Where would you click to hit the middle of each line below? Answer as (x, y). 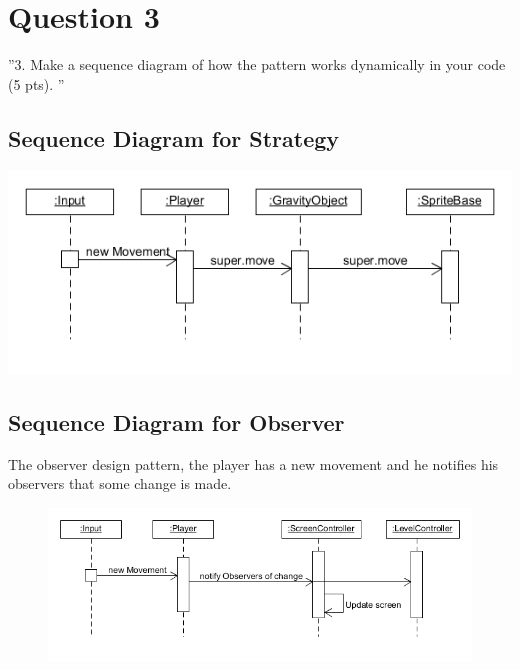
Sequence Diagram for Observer (176, 421)
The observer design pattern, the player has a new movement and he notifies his (253, 463)
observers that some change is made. (120, 483)
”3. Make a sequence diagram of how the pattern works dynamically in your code (257, 64)
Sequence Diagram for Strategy (174, 137)
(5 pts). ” (36, 83)
